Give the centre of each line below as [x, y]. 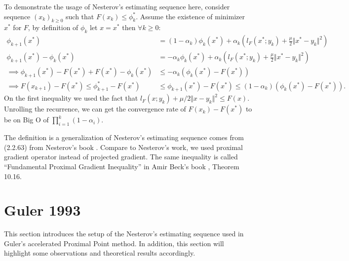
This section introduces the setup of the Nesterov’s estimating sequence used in [124, 234]
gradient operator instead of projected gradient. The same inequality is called [121, 157]
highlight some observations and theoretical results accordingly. [100, 253]
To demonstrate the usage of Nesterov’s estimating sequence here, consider [117, 6]
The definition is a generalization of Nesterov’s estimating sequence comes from [124, 137]
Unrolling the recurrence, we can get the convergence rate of [95, 109]
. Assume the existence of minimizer [190, 16]
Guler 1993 [42, 210]
